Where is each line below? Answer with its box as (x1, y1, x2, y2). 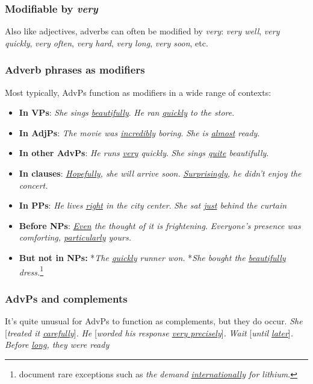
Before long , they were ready (5, 338, 110, 351)
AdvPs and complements (5, 291, 128, 306)
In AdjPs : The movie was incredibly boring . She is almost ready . (19, 126, 260, 139)
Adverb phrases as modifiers (5, 62, 145, 77)
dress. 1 (19, 263, 44, 278)
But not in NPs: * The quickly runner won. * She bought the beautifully (19, 251, 286, 263)
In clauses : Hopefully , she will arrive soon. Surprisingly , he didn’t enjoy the (19, 167, 302, 179)
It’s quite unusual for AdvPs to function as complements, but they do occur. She (5, 315, 303, 327)
